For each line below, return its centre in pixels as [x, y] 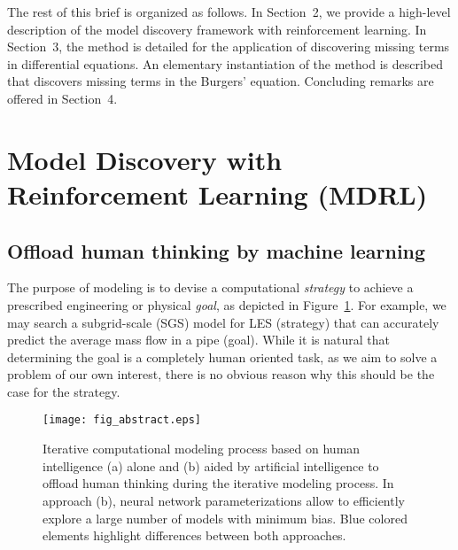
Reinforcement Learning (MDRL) [217, 194]
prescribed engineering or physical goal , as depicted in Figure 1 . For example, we [227, 304]
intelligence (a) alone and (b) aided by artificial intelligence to [211, 465]
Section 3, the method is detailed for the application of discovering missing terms [229, 46]
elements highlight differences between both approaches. [194, 535]
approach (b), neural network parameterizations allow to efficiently [224, 500]
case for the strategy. [64, 391]
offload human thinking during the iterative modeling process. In [218, 483]
